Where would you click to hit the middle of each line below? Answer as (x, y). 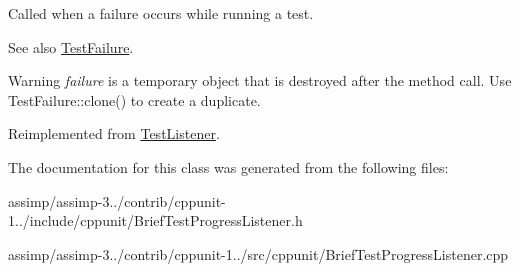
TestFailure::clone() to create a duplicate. (134, 99)
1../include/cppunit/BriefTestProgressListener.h (155, 220)
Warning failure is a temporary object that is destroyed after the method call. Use (260, 80)
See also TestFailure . (71, 46)
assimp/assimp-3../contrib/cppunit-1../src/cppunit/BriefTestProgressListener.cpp (258, 253)
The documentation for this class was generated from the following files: (228, 166)
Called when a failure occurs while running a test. (161, 13)
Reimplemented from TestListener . (114, 133)
